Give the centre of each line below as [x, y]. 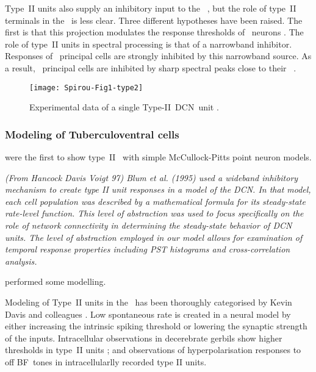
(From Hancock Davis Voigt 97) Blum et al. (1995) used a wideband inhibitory [152, 177]
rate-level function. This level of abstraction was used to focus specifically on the [154, 213]
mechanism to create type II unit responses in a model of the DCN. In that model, [158, 189]
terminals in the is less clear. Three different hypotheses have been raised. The [154, 20]
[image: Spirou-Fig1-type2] [86, 88]
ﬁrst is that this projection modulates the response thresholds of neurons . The [154, 32]
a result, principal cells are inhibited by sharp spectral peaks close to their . [151, 67]
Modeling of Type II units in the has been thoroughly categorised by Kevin [149, 302]
